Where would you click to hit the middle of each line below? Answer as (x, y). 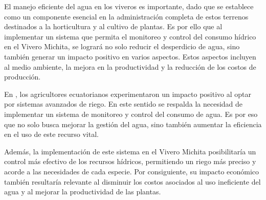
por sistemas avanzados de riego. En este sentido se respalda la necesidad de (124, 104)
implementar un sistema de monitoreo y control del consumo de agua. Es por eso (131, 114)
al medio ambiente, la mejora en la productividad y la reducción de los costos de (130, 66)
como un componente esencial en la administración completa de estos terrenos (126, 16)
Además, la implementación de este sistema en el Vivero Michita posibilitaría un (130, 151)
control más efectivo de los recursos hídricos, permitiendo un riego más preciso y (130, 161)
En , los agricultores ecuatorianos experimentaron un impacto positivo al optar (128, 94)
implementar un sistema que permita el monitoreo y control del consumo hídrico (130, 36)
